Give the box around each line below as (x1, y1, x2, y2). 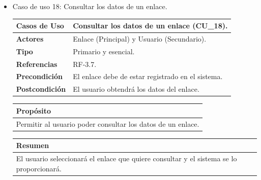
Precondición (16, 71, 63, 82)
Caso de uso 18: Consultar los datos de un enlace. (12, 1, 167, 11)
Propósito (16, 105, 51, 116)
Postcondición (16, 84, 66, 94)
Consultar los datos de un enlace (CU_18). (73, 20, 228, 31)
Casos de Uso (16, 20, 64, 31)
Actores (16, 33, 44, 44)
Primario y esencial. (73, 46, 135, 56)
